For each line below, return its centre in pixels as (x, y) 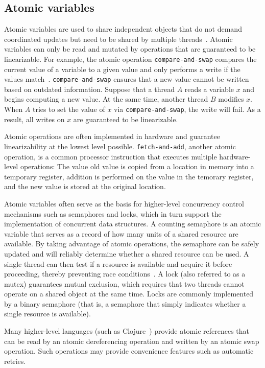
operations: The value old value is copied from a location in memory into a (137, 166)
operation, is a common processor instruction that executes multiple (111, 156)
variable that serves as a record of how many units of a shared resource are (121, 233)
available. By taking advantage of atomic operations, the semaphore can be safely (132, 244)
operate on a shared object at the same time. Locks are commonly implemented (129, 294)
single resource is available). (47, 314)
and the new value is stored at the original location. (85, 186)
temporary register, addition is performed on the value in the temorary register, (129, 176)
